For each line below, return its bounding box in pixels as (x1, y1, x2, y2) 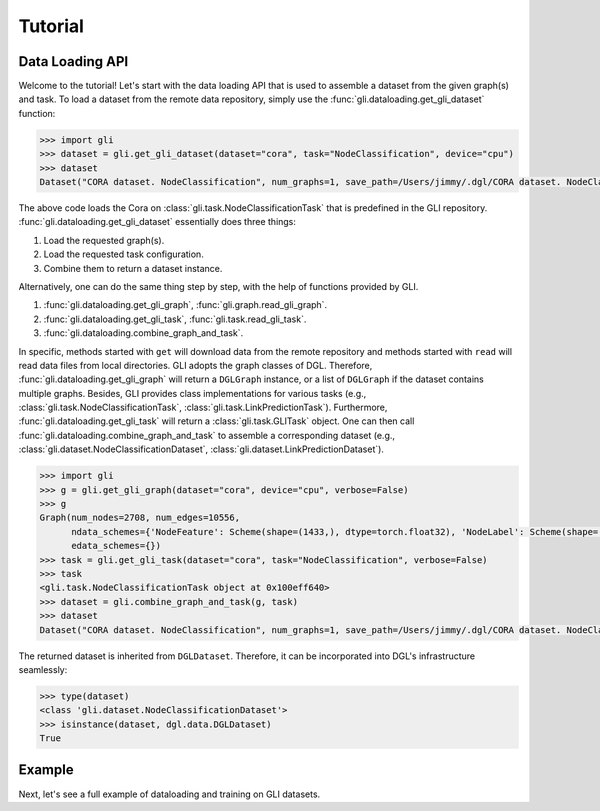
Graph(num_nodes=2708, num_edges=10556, (39, 512, 240, 524)
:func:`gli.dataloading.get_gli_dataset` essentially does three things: (18, 216, 297, 228)
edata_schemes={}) (71, 540, 162, 552)
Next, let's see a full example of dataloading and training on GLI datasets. (18, 788, 321, 800)
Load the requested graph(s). (43, 234, 165, 246)
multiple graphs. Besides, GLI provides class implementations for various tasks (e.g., (18, 387, 367, 399)
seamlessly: (18, 663, 68, 675)
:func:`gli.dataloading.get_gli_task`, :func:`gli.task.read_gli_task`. (43, 313, 307, 325)
